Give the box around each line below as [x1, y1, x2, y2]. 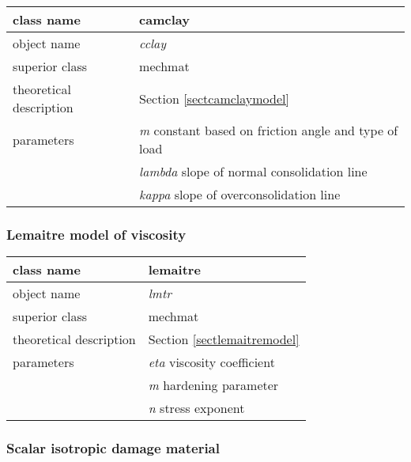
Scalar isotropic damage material [6, 438, 220, 458]
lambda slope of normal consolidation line [139, 162, 368, 180]
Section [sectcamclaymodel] [139, 89, 289, 108]
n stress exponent [148, 399, 245, 418]
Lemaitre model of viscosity [6, 224, 187, 244]
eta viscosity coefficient [148, 353, 275, 372]
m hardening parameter [148, 376, 279, 395]
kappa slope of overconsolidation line [139, 185, 341, 203]
